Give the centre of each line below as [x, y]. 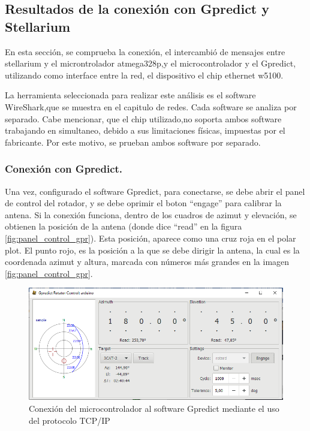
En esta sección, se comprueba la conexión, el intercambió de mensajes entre [145, 51]
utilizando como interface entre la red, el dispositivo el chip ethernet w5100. [144, 75]
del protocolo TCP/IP [70, 420]
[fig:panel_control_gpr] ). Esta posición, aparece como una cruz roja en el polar [151, 238]
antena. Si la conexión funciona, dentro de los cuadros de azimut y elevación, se [151, 214]
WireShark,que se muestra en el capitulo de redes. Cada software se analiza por [151, 106]
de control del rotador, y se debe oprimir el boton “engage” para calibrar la [143, 203]
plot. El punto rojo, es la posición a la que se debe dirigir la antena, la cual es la [152, 250]
